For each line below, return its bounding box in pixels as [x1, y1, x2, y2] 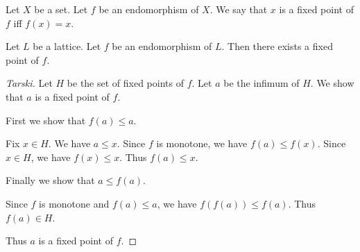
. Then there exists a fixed [221, 39, 333, 53]
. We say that [209, 2, 268, 16]
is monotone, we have [156, 136, 248, 151]
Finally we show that [6, 173, 95, 187]
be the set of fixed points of [67, 76, 184, 90]
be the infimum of [223, 76, 300, 90]
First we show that [6, 112, 86, 127]
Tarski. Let [6, 76, 53, 90]
